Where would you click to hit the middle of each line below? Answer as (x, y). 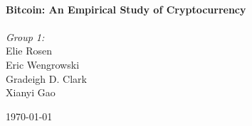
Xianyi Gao (31, 92)
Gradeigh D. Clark (46, 78)
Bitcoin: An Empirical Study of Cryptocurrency (126, 9)
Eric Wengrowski (43, 64)
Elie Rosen (29, 51)
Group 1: (25, 36)
